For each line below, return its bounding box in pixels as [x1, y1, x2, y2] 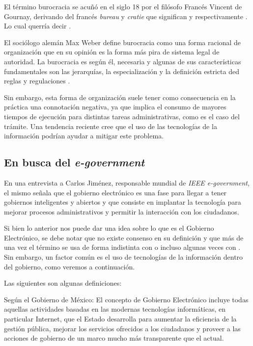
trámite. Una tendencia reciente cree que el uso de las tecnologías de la [4, 121, 217, 131]
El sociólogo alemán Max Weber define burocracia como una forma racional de [4, 37, 241, 47]
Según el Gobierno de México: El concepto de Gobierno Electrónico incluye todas [4, 294, 249, 304]
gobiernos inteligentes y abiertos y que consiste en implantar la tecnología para [4, 197, 241, 207]
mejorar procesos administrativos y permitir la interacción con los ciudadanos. [4, 206, 239, 216]
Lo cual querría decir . [4, 21, 71, 31]
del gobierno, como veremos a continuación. [4, 261, 135, 271]
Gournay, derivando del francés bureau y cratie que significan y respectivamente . [4, 11, 248, 21]
